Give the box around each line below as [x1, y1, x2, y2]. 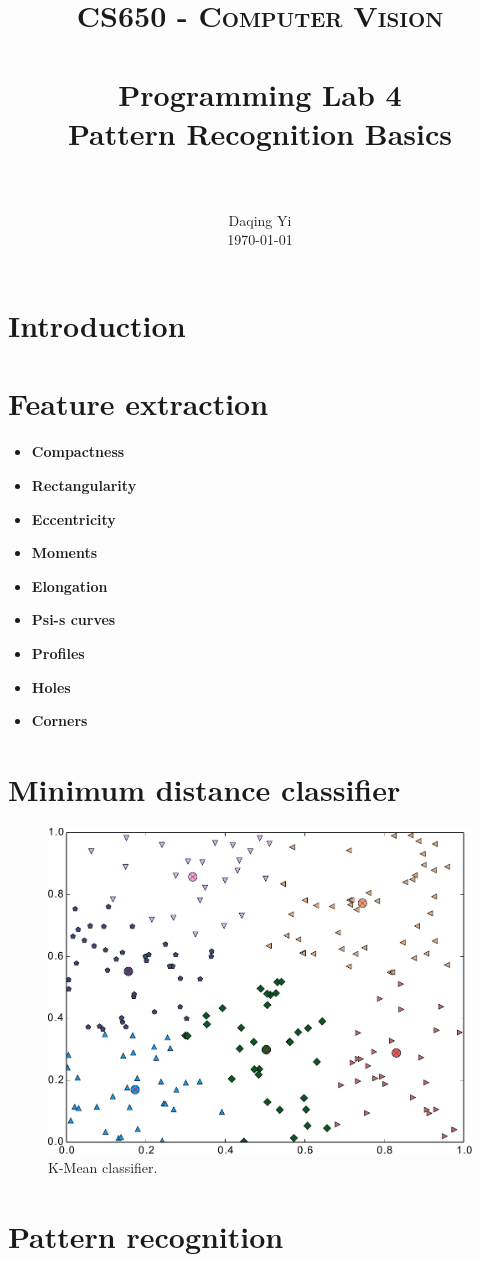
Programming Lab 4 [118, 73, 402, 114]
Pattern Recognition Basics [67, 112, 453, 153]
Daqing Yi [228, 209, 292, 230]
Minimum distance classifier [8, 768, 401, 809]
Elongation [31, 575, 108, 596]
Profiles [31, 642, 85, 663]
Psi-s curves [31, 609, 116, 630]
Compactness [31, 441, 125, 462]
